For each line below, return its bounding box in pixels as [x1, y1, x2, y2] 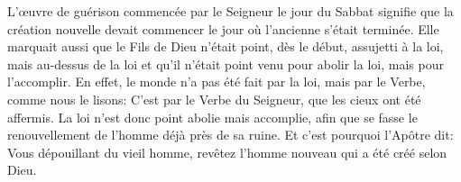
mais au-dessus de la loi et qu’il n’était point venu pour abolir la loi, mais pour [7, 54, 444, 73]
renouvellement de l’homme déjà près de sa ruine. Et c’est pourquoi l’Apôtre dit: [7, 125, 454, 144]
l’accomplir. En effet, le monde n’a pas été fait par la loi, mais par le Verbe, [7, 72, 426, 91]
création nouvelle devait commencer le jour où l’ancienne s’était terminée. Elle [7, 19, 439, 38]
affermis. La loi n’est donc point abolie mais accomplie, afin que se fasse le [7, 107, 418, 126]
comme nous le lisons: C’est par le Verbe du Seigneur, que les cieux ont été [7, 89, 421, 108]
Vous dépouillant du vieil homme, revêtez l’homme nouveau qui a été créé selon [7, 142, 447, 161]
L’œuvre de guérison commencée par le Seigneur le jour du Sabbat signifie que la [7, 2, 454, 20]
